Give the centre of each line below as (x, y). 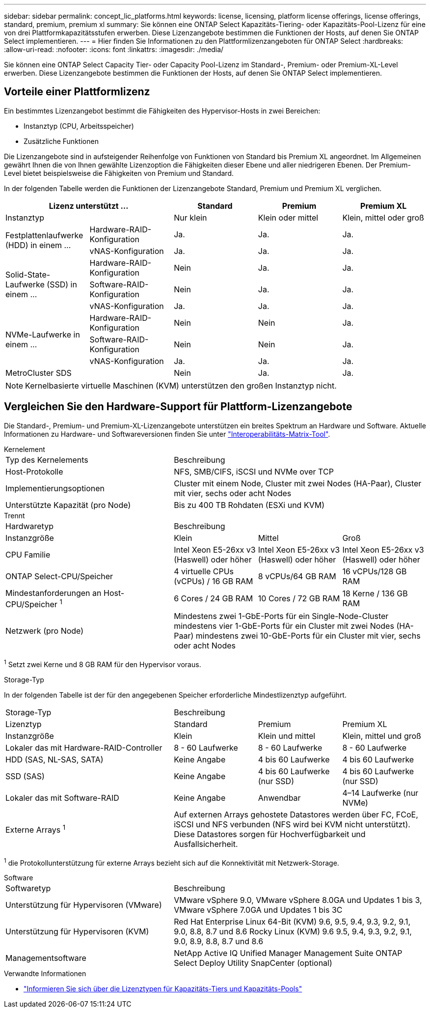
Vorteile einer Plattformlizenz (77, 92)
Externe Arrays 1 (36, 829)
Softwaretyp (28, 888)
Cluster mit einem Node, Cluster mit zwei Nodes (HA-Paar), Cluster (298, 483)
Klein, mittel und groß (382, 736)
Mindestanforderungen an (54, 593)
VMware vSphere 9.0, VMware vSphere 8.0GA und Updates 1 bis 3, (298, 900)
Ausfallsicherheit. (206, 844)
